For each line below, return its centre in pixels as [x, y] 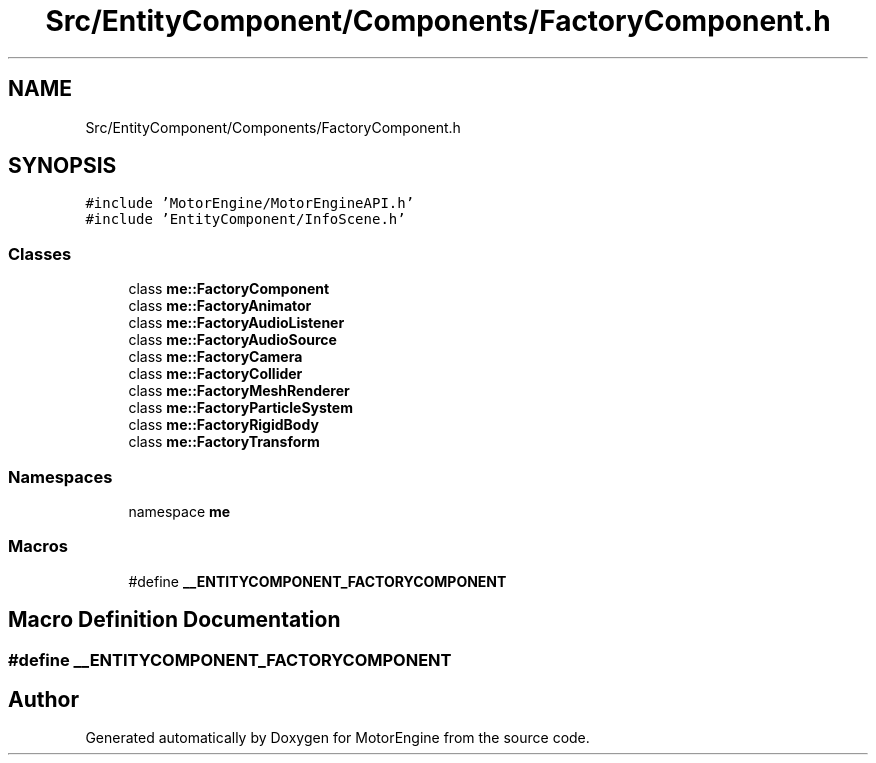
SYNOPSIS [62, 166]
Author [43, 699]
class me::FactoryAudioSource [232, 340]
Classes [40, 253]
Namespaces [60, 476]
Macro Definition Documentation [174, 620]
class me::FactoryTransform [224, 442]
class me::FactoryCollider [215, 374]
